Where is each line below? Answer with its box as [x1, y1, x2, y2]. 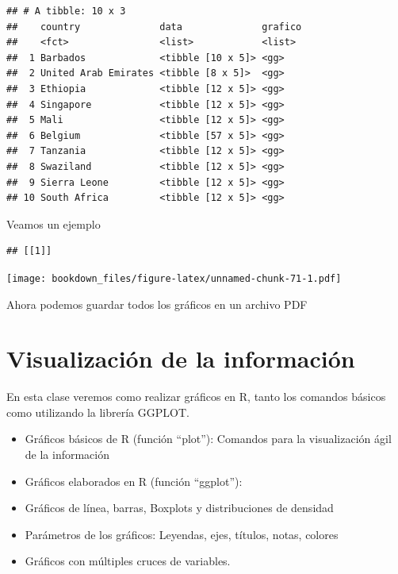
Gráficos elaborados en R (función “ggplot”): [25, 472, 243, 489]
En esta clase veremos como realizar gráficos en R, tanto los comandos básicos [6, 388, 386, 405]
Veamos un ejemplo [6, 215, 101, 232]
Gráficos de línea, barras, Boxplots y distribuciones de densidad [25, 499, 334, 516]
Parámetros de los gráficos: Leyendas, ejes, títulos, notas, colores [25, 526, 339, 542]
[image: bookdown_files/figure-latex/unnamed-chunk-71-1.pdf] [6, 272, 342, 284]
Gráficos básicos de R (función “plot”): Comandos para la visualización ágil [25, 430, 392, 447]
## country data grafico [6, 21, 302, 33]
